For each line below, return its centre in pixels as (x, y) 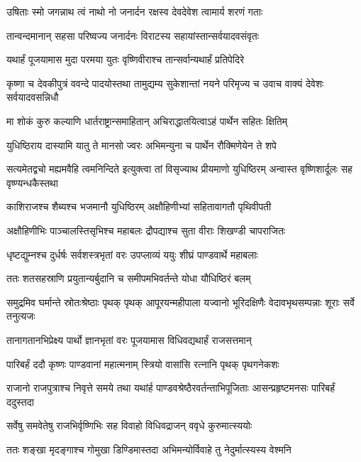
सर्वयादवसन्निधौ (33, 97)
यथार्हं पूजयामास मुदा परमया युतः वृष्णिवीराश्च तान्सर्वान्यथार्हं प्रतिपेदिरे (126, 59)
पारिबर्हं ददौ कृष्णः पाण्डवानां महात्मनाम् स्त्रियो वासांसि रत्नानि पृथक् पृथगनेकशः (143, 364)
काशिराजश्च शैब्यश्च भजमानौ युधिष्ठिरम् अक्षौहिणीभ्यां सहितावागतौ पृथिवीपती (139, 206)
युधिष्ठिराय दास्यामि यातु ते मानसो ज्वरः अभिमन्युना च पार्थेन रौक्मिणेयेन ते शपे (141, 145)
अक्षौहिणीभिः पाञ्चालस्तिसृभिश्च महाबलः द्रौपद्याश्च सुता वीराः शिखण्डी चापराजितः (146, 230)
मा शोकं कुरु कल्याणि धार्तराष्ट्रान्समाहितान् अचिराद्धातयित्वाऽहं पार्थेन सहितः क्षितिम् (147, 120)
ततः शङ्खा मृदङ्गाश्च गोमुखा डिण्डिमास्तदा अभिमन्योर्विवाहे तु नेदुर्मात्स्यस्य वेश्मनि (149, 449)
